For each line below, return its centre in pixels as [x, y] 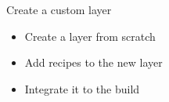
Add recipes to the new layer [93, 62]
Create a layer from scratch [90, 36]
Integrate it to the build [82, 88]
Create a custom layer [59, 9]
